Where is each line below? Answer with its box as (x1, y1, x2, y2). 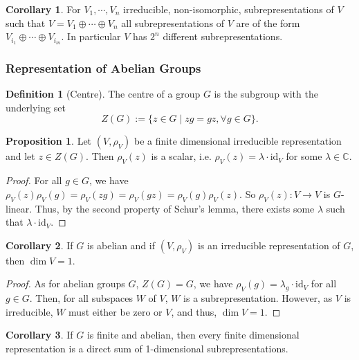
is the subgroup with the (214, 87, 318, 101)
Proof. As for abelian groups (6, 276, 125, 291)
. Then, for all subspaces (29, 291, 134, 305)
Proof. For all (6, 173, 62, 188)
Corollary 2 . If (6, 237, 73, 252)
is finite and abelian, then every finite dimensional (86, 327, 300, 342)
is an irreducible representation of (197, 237, 340, 252)
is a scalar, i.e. (151, 149, 212, 163)
